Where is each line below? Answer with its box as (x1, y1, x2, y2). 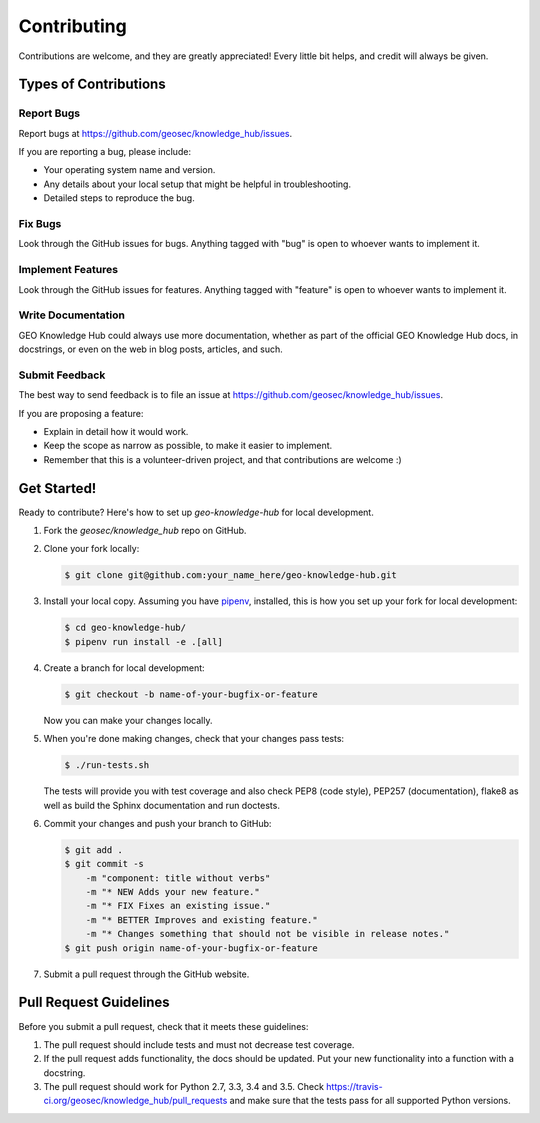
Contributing (18, 15, 127, 37)
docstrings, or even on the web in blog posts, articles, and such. (18, 343, 284, 355)
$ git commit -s (64, 858, 145, 870)
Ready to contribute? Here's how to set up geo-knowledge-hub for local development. (18, 506, 374, 518)
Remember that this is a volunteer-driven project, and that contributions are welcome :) (43, 453, 402, 465)
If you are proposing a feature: (18, 407, 144, 419)
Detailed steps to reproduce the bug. (43, 192, 195, 204)
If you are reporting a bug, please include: (18, 146, 192, 158)
